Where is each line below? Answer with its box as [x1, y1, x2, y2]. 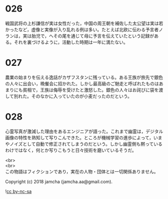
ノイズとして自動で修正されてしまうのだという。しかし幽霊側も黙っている [9, 141, 163, 147]
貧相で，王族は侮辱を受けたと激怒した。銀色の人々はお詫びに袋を [22, 86, 159, 93]
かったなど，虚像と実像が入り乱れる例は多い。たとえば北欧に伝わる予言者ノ [5, 26, 163, 33]
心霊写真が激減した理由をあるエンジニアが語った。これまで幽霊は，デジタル [5, 128, 163, 134]
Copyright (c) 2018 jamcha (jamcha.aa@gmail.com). [5, 178, 113, 184]
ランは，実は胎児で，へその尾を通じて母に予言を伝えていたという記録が [5, 33, 154, 39]
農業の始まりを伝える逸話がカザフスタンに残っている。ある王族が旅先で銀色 [5, 74, 163, 80]
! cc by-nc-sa [5, 188, 32, 194]
